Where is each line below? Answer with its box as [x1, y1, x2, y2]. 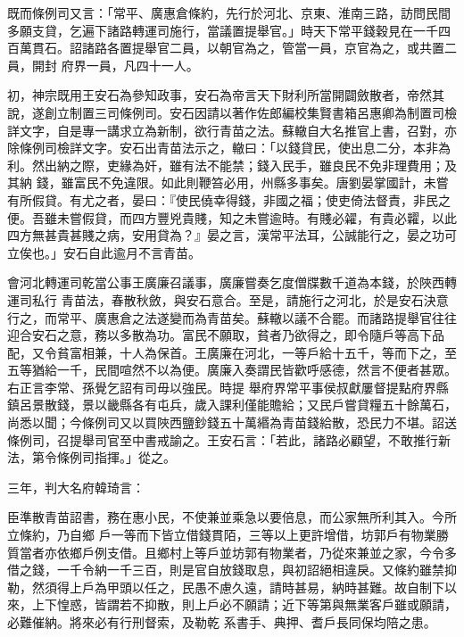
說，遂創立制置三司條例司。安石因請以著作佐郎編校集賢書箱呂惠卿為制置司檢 [7, 103, 457, 121]
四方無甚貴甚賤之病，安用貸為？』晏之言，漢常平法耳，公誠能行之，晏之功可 [7, 226, 457, 244]
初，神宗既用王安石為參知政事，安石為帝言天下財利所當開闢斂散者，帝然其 [7, 86, 444, 104]
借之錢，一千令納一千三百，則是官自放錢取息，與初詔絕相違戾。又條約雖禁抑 [7, 560, 457, 579]
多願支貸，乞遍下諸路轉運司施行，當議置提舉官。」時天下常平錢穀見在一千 [7, 21, 438, 39]
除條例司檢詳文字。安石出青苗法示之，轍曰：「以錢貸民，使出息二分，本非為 [7, 138, 451, 157]
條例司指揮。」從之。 [56, 448, 176, 467]
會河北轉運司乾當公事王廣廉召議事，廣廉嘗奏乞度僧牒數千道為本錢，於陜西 [7, 273, 444, 292]
